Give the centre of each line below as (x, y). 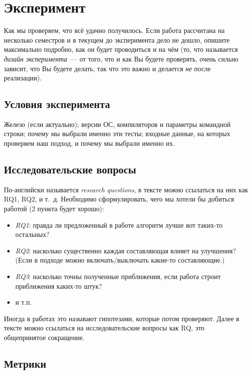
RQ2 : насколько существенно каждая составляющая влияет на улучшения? (126, 250)
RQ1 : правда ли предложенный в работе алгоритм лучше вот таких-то (119, 225)
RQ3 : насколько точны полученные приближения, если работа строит (118, 276)
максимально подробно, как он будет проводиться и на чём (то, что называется (121, 49)
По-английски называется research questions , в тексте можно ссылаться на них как (126, 189)
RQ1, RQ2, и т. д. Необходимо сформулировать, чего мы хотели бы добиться (119, 199)
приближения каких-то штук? (59, 286)
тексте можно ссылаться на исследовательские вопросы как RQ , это (104, 328)
